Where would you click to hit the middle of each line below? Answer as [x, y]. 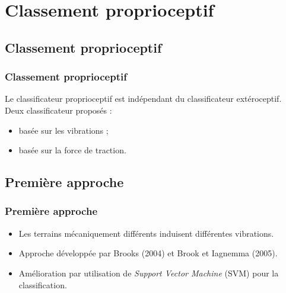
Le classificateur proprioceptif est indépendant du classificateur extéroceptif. [143, 99]
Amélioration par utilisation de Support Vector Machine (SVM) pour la [149, 273]
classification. [43, 284]
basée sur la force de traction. [72, 150]
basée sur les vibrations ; [63, 130]
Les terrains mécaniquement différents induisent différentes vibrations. [146, 233]
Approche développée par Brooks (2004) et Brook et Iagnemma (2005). [148, 253]
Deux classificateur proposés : [58, 110]
